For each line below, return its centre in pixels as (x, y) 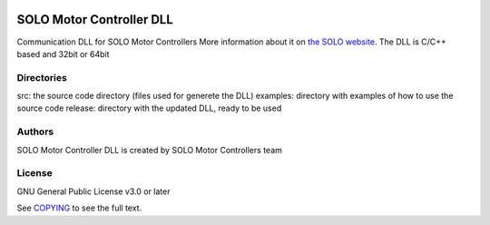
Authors (35, 132)
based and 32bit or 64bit (63, 54)
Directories (42, 77)
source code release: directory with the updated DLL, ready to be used (149, 108)
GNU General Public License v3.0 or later (93, 191)
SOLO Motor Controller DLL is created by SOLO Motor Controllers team (150, 150)
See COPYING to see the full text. (79, 208)
